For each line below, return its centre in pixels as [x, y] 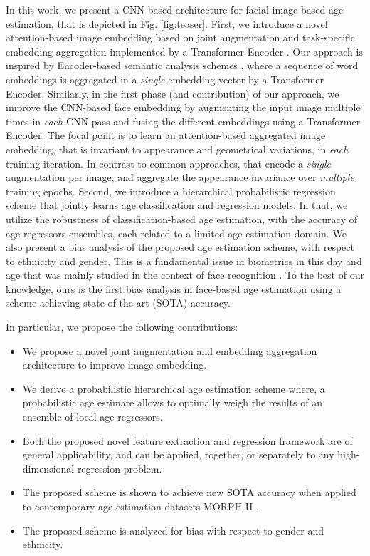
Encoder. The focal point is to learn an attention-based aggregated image [166, 135]
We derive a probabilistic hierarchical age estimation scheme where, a [174, 388]
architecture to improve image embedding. [115, 365]
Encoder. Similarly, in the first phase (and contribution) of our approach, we [173, 93]
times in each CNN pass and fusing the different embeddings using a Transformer [183, 121]
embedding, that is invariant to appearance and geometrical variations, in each [177, 149]
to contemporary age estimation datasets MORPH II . [141, 506]
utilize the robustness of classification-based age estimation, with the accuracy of [182, 218]
